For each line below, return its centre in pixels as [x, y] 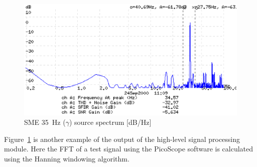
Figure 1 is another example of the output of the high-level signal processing [122, 139]
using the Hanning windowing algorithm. [67, 158]
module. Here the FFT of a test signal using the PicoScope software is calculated [129, 149]
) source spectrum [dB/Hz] [110, 122]
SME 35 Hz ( [45, 122]
